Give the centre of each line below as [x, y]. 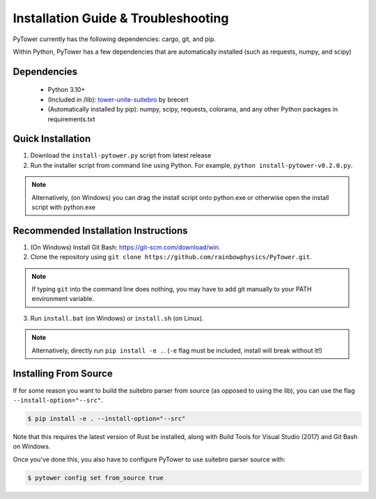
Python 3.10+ [66, 90]
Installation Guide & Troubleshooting [121, 18]
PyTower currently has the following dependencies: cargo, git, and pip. [114, 39]
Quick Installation [52, 139]
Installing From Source [63, 374]
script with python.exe [64, 207]
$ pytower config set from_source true [95, 478]
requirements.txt [71, 119]
